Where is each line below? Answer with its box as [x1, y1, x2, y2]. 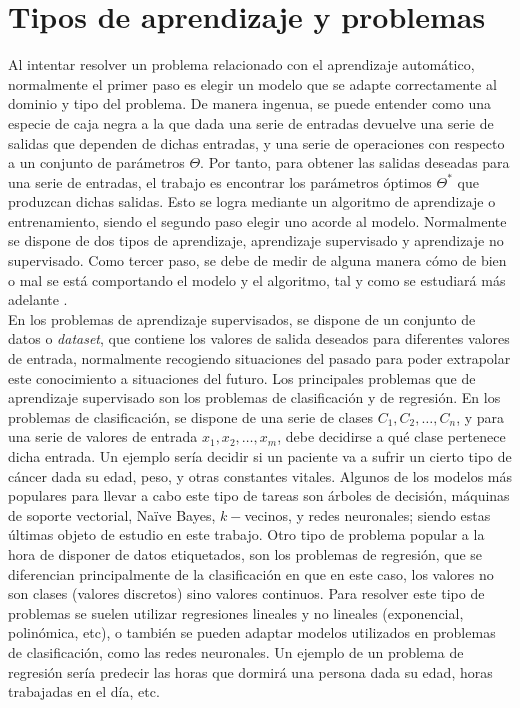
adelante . [8, 289, 68, 310]
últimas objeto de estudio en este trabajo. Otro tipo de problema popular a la [8, 524, 485, 545]
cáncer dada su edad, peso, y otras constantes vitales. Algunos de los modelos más [8, 465, 513, 486]
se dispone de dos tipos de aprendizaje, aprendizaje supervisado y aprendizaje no [8, 230, 504, 251]
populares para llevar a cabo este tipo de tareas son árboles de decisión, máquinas [8, 485, 510, 506]
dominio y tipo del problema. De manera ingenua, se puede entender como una [8, 93, 491, 114]
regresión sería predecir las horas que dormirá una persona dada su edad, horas [8, 661, 493, 682]
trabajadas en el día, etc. [8, 681, 160, 702]
